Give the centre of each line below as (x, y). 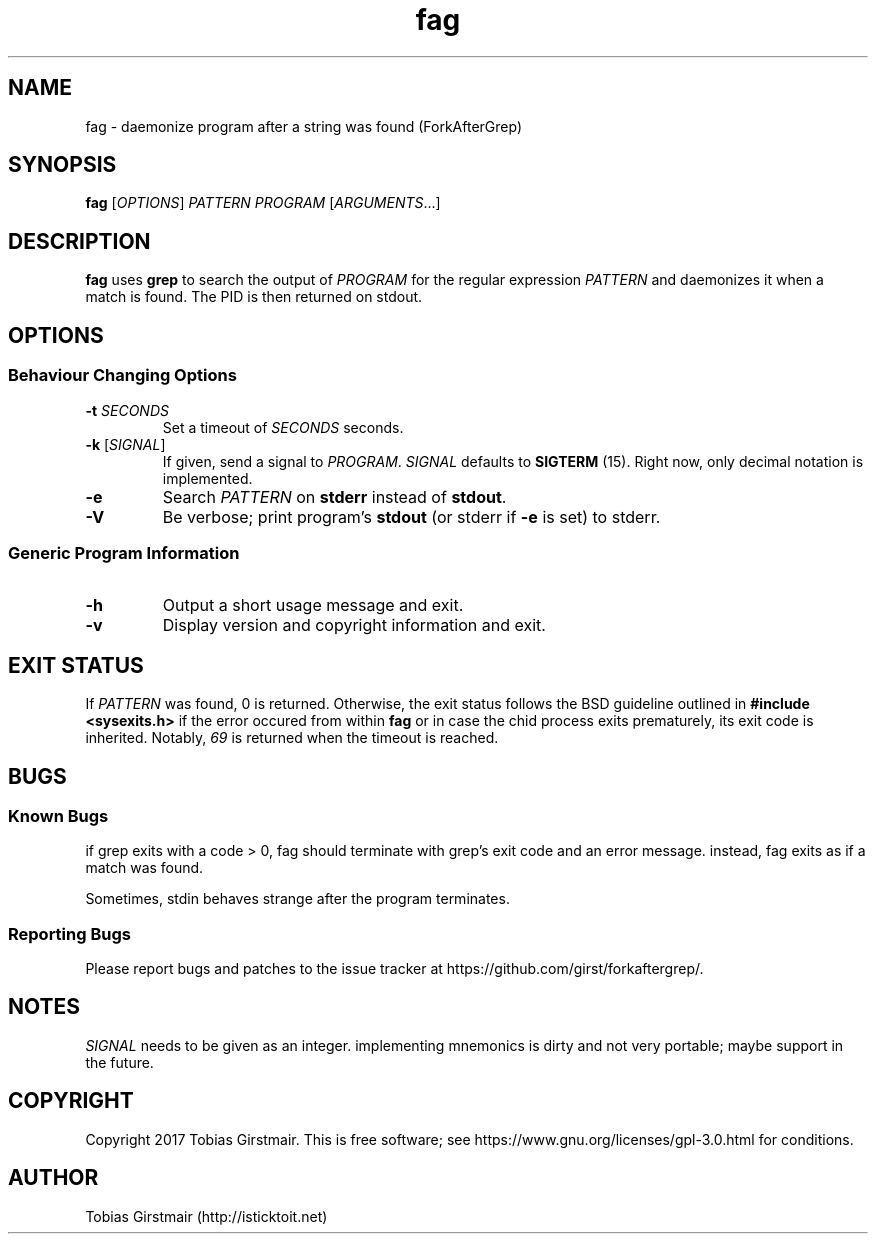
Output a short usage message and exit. (313, 605)
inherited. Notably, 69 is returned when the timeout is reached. (292, 738)
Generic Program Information (124, 552)
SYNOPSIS (62, 165)
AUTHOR (53, 1178)
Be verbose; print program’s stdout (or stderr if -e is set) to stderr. (411, 516)
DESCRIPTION (79, 241)
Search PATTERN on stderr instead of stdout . (334, 496)
